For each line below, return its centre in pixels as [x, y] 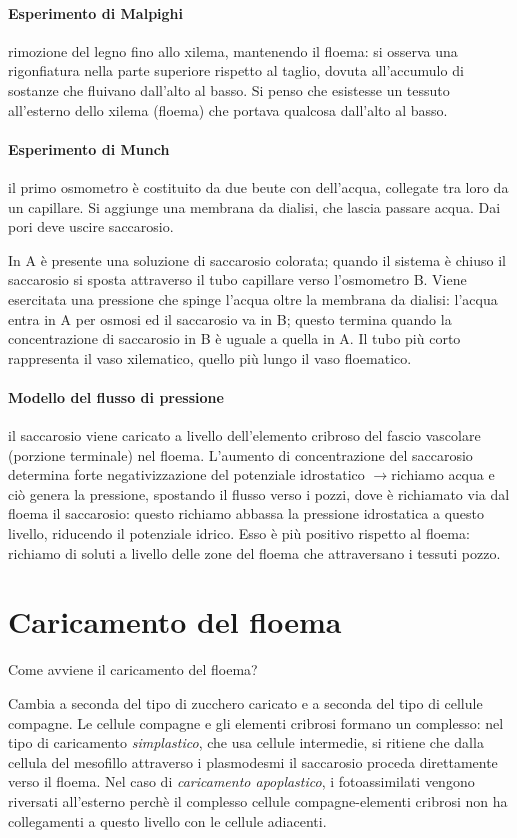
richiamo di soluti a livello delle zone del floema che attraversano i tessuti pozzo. [254, 552]
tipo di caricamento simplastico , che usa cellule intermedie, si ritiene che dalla [246, 742]
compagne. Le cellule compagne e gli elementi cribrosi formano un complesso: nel [256, 722]
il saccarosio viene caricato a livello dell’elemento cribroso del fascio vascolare [244, 435]
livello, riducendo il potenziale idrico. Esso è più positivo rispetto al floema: [239, 533]
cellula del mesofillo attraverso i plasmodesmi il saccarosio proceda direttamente [253, 761]
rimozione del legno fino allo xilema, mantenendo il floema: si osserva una [233, 50]
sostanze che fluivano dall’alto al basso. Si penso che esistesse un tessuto [229, 89]
